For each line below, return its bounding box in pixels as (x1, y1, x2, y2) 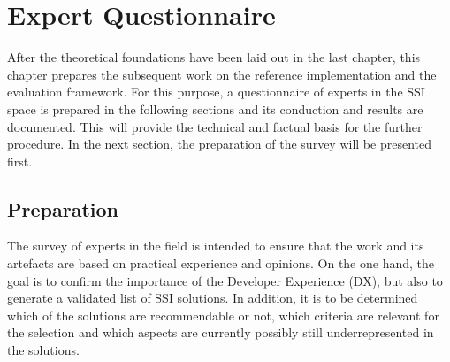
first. (7, 151, 33, 170)
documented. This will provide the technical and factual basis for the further (7, 117, 423, 135)
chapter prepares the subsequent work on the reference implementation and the (7, 65, 437, 83)
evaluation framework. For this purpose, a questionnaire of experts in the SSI (7, 82, 425, 101)
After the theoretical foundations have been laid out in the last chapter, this (7, 48, 421, 66)
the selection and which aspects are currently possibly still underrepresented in (7, 323, 434, 342)
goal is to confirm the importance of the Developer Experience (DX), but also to (7, 271, 443, 289)
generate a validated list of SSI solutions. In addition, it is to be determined (7, 289, 418, 307)
